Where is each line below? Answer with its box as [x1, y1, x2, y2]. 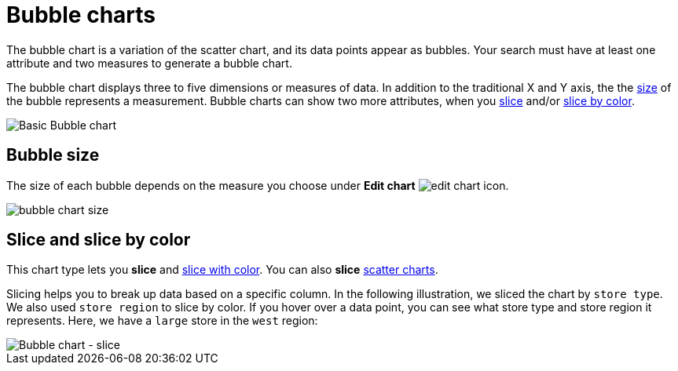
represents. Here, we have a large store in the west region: [6, 314, 318, 328]
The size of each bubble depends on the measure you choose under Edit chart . [6, 178, 509, 192]
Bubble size [6, 145, 100, 165]
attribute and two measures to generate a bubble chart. [6, 56, 292, 70]
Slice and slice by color [6, 230, 191, 250]
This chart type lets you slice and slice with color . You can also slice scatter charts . [6, 263, 438, 277]
